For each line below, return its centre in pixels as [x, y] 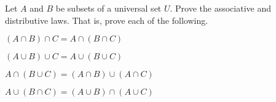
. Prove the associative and [221, 8]
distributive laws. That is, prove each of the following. [107, 20]
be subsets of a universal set [108, 8]
